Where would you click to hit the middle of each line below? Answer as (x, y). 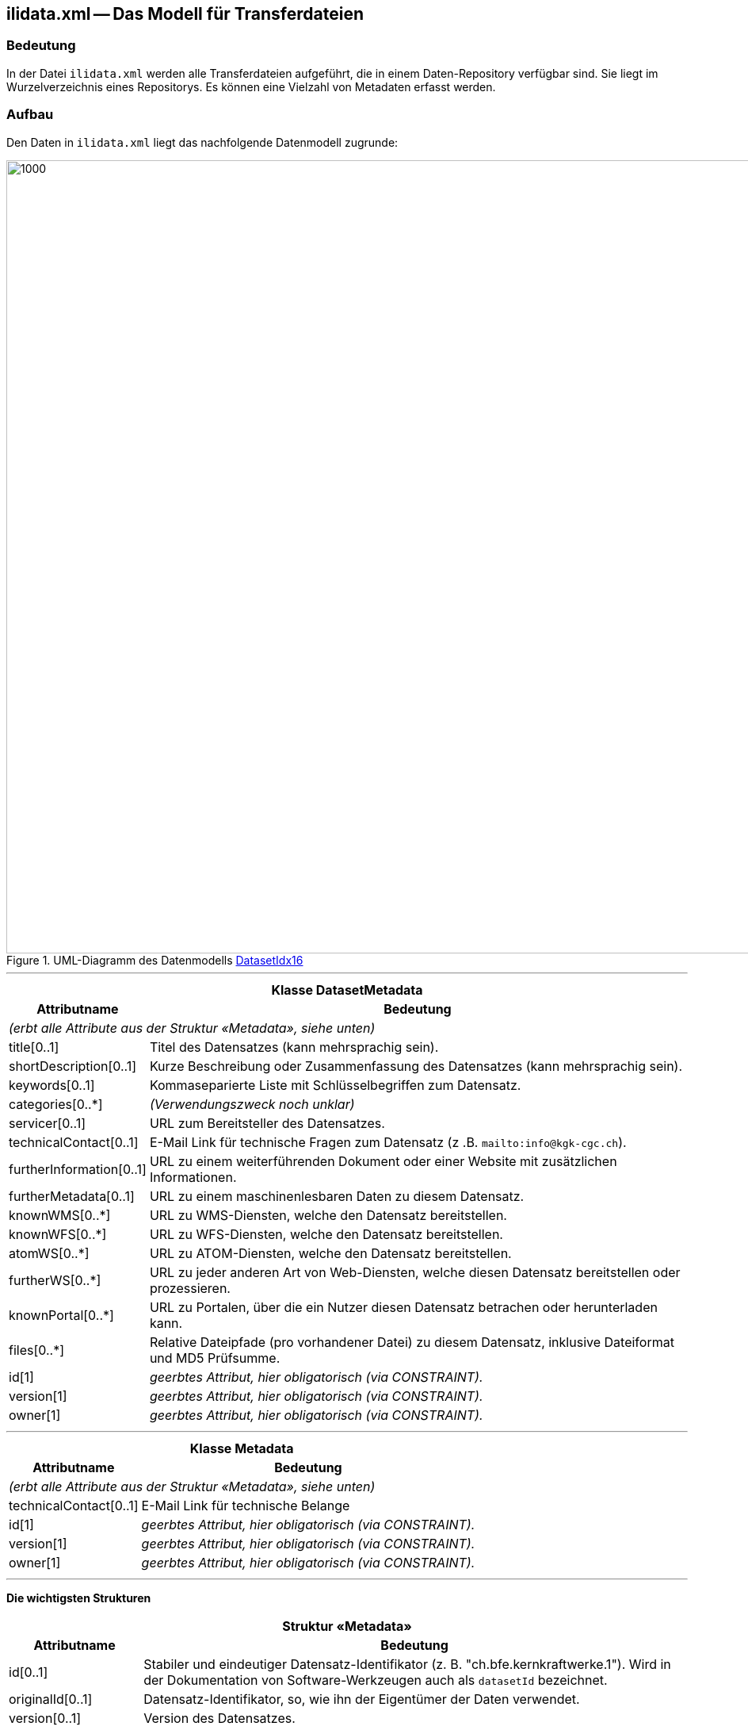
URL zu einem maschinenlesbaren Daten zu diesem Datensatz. (337, 1196)
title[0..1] (34, 1047)
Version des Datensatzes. (219, 1718)
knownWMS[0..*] (60, 1215)
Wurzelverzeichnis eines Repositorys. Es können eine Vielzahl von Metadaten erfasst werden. (251, 86)
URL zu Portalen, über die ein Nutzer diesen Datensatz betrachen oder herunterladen (403, 1307)
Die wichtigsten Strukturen (79, 1598)
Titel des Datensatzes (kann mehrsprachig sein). (294, 1047)
